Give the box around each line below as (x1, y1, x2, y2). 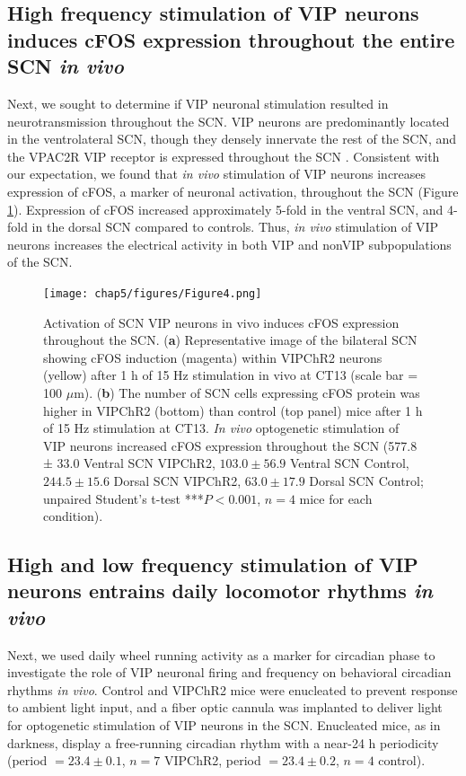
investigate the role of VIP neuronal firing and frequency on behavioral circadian (7, 663, 452, 682)
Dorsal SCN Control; (309, 471, 424, 489)
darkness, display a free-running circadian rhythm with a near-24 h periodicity (7, 733, 439, 752)
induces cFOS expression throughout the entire (7, 25, 455, 53)
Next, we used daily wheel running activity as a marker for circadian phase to (7, 645, 435, 664)
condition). (43, 507, 103, 525)
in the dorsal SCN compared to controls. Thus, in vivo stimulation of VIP (31, 217, 439, 236)
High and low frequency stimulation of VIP (7, 551, 418, 578)
